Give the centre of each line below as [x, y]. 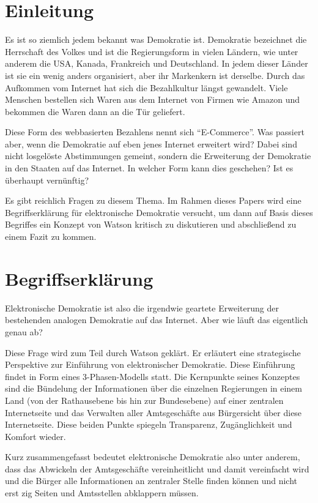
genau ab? [24, 331]
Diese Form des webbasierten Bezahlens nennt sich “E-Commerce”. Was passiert [155, 132]
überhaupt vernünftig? [47, 180]
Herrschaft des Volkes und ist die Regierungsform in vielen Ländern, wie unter [152, 51]
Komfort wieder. [35, 436]
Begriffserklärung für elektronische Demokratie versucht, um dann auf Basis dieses [159, 212]
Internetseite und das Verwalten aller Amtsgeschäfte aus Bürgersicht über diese [153, 412]
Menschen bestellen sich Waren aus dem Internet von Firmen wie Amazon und [153, 99]
